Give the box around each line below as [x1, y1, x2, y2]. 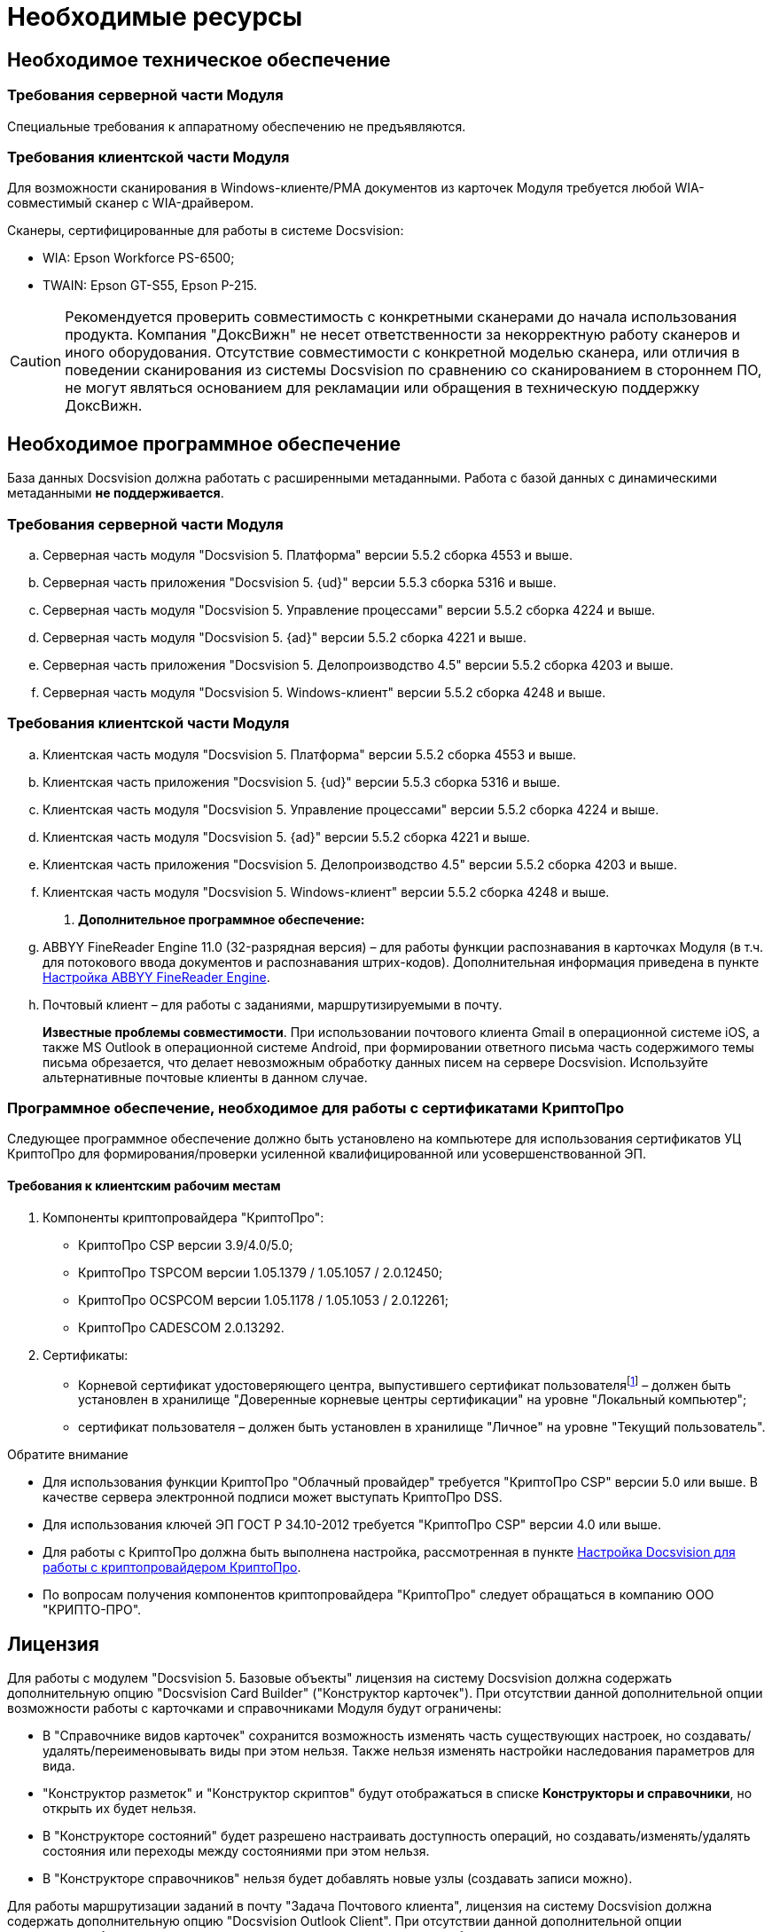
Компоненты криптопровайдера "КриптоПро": [43, 1209, 324, 1225]
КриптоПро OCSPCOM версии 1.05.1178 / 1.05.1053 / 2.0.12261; [78, 1292, 448, 1308]
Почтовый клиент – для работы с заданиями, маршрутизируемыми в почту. [43, 996, 503, 1012]
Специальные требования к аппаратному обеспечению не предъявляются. [7, 118, 466, 134]
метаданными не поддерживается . [7, 485, 224, 501]
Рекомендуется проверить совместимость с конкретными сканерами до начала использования [65, 308, 737, 326]
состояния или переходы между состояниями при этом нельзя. [43, 1843, 430, 1859]
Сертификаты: [43, 1347, 129, 1363]
